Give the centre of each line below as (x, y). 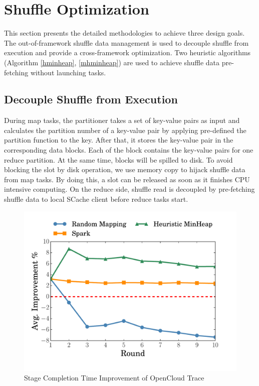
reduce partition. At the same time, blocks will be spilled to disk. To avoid (118, 159)
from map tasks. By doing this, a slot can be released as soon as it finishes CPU (127, 179)
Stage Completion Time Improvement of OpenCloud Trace (114, 378)
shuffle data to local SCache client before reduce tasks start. (96, 199)
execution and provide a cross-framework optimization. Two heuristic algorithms (127, 52)
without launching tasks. (68, 72)
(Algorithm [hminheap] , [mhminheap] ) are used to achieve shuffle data (112, 62)
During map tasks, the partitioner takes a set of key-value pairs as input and (122, 120)
